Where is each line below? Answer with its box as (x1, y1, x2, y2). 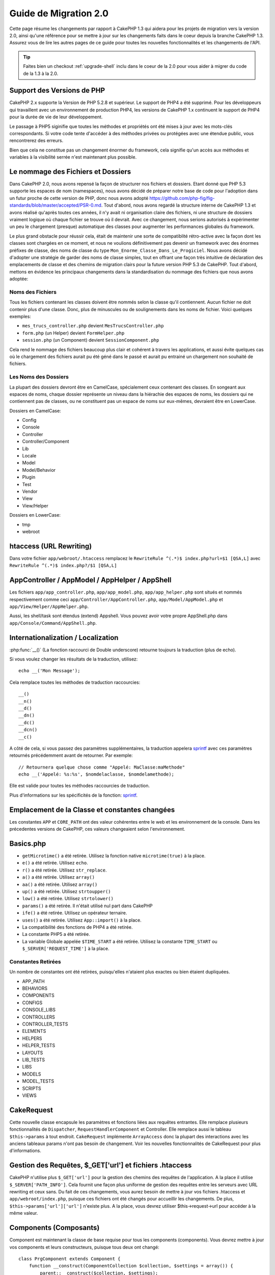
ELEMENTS (22, 1028, 46, 1034)
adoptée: (9, 276, 29, 282)
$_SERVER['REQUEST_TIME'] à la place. (22, 946, 109, 952)
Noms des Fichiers (9, 288, 57, 295)
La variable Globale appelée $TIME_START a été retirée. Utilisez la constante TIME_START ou (22, 938, 217, 945)
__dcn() (18, 727, 38, 733)
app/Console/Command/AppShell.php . (9, 620, 97, 626)
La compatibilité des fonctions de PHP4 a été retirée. (22, 924, 133, 930)
